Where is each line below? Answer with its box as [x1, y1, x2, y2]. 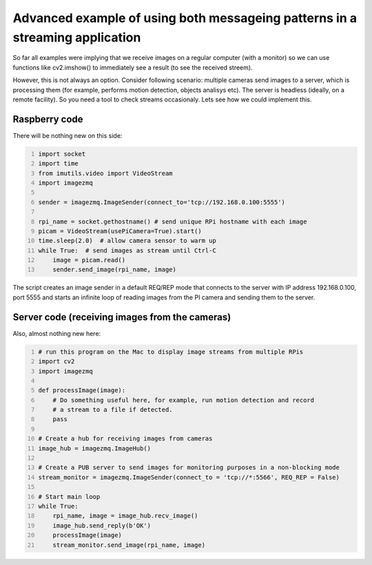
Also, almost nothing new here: [12, 329, 101, 337]
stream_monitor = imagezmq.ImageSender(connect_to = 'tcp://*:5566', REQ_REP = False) [38, 473, 340, 481]
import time [38, 159, 79, 168]
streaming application [12, 30, 141, 45]
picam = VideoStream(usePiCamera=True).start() [38, 227, 203, 235]
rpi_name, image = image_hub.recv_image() [52, 512, 198, 520]
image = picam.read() [52, 256, 126, 264]
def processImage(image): [38, 386, 126, 395]
